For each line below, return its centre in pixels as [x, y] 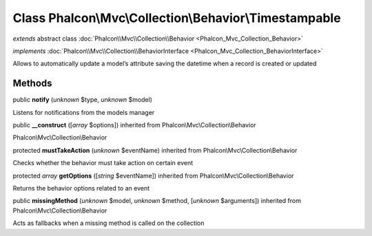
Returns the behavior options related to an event [81, 188]
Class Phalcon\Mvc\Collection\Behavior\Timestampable [177, 18]
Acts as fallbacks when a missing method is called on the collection [108, 223]
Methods [32, 84]
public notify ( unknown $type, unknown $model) [83, 100]
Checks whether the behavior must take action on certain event [103, 163]
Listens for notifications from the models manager [84, 112]
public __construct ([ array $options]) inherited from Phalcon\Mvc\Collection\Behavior [134, 125]
